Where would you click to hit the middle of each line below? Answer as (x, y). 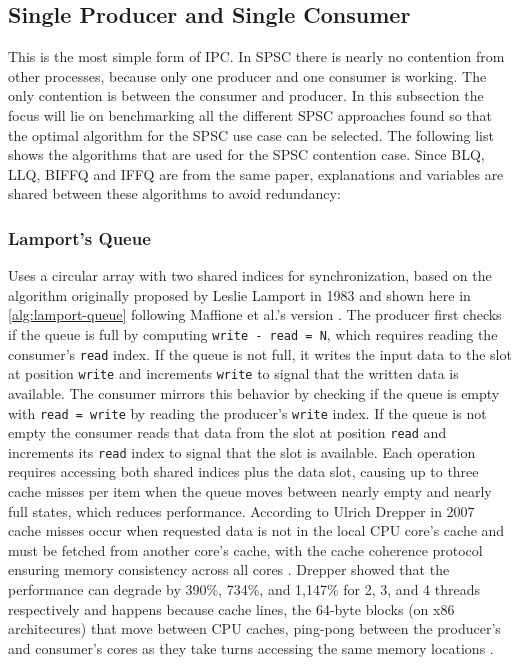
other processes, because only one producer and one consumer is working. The (247, 75)
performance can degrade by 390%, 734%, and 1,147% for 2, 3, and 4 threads (244, 589)
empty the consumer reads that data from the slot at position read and (227, 432)
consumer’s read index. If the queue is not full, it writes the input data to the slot (260, 353)
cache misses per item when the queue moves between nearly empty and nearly (250, 491)
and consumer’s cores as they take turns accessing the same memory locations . (251, 647)
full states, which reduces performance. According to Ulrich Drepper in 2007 (241, 510)
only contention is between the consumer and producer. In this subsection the (246, 95)
